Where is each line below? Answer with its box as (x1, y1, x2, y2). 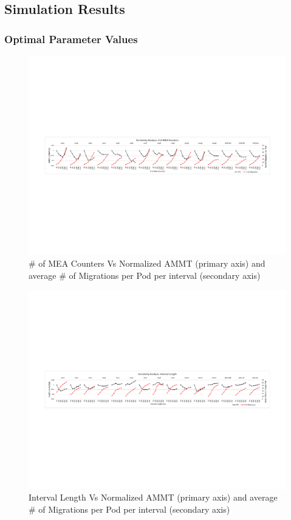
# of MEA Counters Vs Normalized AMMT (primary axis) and (29, 257, 265, 270)
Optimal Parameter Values (4, 31, 138, 46)
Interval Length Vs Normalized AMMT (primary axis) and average (29, 491, 278, 504)
